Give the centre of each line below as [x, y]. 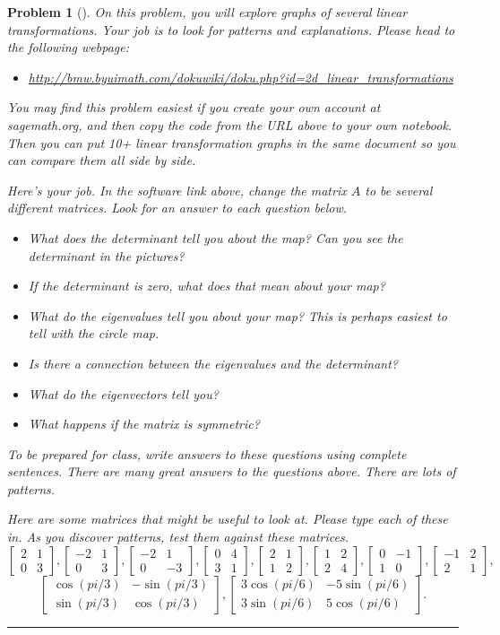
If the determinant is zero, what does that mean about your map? [207, 286]
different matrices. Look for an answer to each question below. [177, 208]
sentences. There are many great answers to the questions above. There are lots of [232, 471]
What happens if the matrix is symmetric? [144, 424]
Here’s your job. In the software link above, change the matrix [177, 190]
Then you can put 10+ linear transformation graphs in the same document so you [232, 142]
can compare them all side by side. [102, 160]
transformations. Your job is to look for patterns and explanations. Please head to [231, 29]
